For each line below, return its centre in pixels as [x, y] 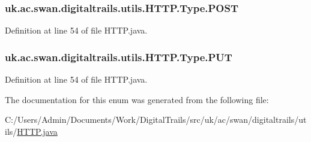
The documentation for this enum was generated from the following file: [137, 99]
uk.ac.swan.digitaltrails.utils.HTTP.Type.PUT [119, 57]
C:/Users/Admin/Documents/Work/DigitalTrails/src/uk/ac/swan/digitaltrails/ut [156, 120]
